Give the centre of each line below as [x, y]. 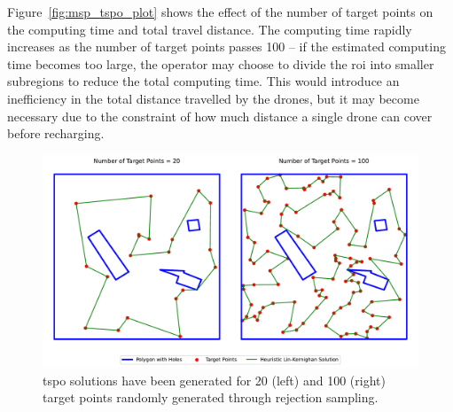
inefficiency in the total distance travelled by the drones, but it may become [213, 98]
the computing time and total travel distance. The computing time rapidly [210, 29]
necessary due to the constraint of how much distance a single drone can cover [220, 116]
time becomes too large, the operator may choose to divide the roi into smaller [221, 63]
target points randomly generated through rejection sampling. [211, 397]
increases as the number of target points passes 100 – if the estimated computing [226, 47]
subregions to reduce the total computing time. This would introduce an [203, 81]
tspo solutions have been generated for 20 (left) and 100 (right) [214, 380]
